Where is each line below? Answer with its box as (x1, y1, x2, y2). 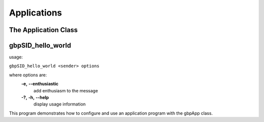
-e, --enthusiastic (21, 81, 59, 87)
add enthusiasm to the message (33, 87, 98, 93)
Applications (9, 7, 62, 18)
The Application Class (9, 26, 78, 34)
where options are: (9, 72, 47, 78)
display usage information (33, 101, 86, 107)
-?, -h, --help (21, 95, 49, 101)
